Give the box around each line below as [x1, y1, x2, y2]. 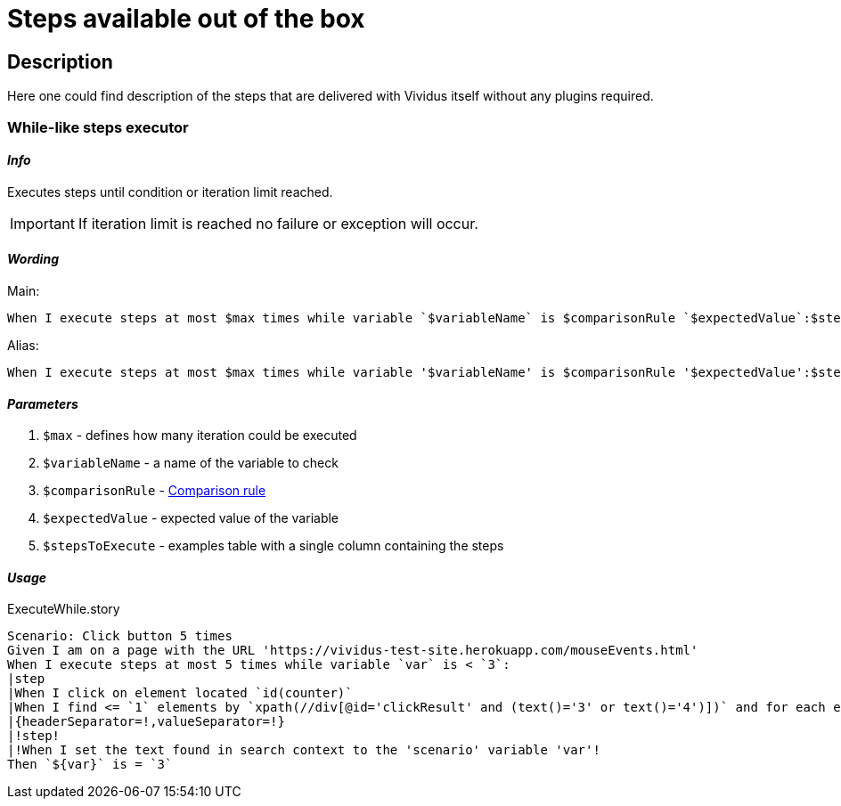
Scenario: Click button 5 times [7, 629, 233, 644]
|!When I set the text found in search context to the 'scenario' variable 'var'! [7, 743, 600, 758]
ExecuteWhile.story [7, 601, 120, 617]
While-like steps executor [7, 118, 189, 136]
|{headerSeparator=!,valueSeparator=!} [7, 714, 285, 729]
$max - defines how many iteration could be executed [43, 427, 357, 444]
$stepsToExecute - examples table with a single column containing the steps [43, 538, 504, 554]
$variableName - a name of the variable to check [43, 455, 339, 471]
